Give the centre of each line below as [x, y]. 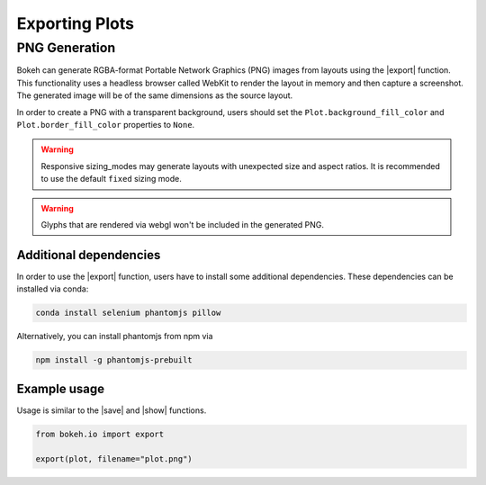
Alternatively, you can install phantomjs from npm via [115, 337]
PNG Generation [66, 48]
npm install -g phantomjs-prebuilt [114, 360]
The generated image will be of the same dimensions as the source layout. [155, 95]
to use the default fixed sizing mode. [111, 179]
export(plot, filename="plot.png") [114, 459]
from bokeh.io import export [100, 434]
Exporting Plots [76, 23]
